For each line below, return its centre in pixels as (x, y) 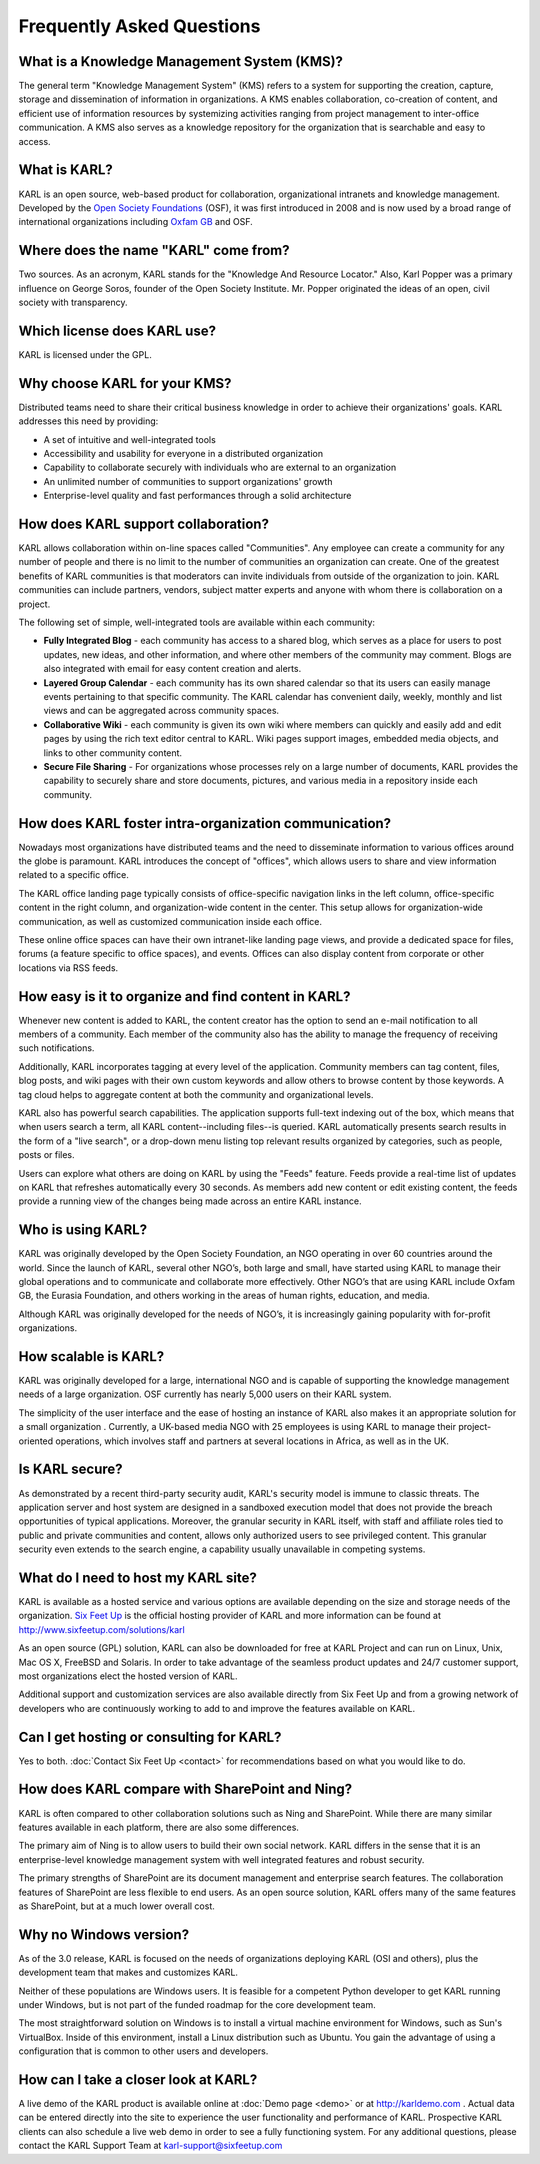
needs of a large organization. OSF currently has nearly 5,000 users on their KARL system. (205, 1394)
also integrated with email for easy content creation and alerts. (172, 669)
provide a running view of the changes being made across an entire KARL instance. (190, 1201)
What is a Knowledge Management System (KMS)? (181, 61)
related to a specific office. (73, 875)
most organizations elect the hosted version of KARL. (128, 1676)
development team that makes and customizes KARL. (128, 1972)
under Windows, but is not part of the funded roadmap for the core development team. (197, 2004)
